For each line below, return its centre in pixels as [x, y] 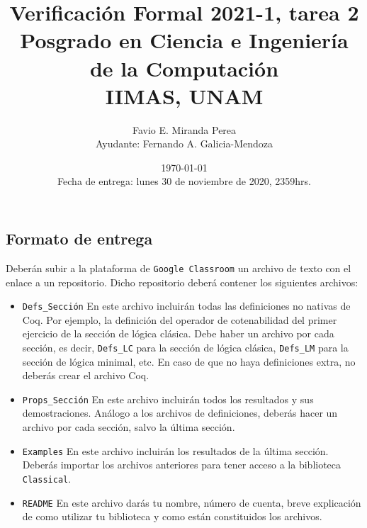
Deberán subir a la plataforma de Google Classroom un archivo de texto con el [179, 268]
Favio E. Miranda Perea [184, 129]
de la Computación [184, 68]
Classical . [47, 478]
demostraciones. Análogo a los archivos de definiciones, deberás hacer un [180, 413]
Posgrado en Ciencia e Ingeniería [184, 40]
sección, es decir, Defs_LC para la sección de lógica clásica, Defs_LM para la [185, 347]
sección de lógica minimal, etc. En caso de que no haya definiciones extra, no [189, 361]
